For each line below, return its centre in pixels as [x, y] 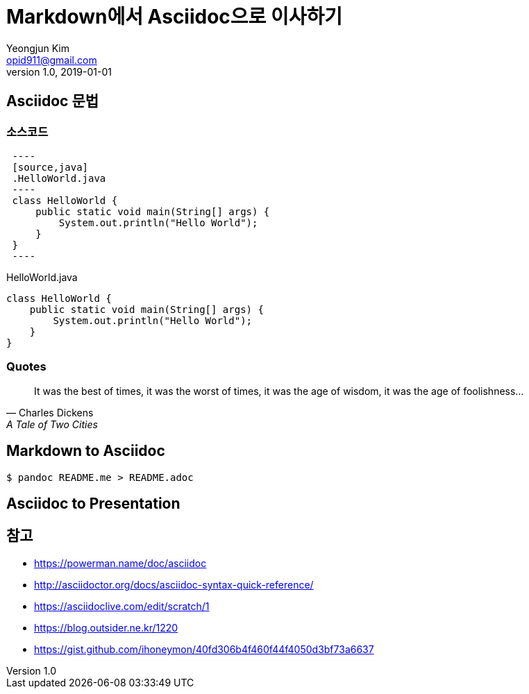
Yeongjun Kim [38, 48]
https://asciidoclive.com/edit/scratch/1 [122, 606]
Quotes [26, 367]
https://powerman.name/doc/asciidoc [120, 563]
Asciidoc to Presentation [93, 503]
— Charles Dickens [50, 412]
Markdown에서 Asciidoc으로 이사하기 [175, 17]
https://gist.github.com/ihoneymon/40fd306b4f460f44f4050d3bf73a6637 [204, 649]
